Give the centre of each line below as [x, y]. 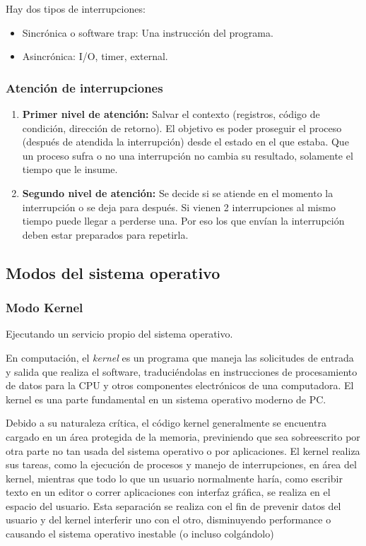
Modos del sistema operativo [113, 272]
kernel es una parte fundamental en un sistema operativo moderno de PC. [166, 399]
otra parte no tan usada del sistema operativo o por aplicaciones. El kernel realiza [183, 450]
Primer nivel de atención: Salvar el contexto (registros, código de [171, 114]
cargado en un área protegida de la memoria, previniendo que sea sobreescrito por [183, 436]
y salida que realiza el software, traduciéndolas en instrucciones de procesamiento [182, 371]
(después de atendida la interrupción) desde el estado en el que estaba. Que [185, 142]
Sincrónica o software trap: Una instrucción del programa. [148, 32]
